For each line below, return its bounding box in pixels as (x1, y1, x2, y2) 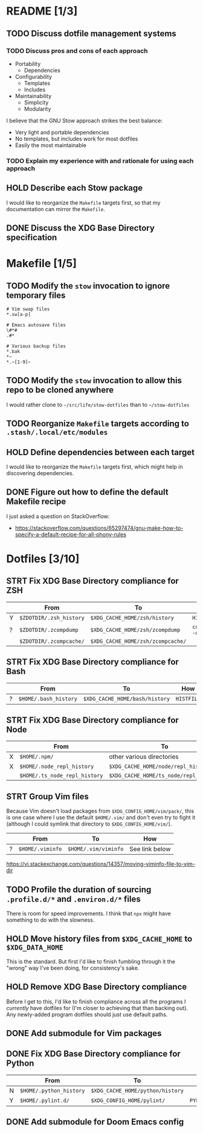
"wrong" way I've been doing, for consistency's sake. (6, 964, 140, 971)
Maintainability (14, 92, 52, 99)
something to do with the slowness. (6, 916, 95, 924)
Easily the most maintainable (14, 141, 86, 149)
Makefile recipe (6, 496, 66, 507)
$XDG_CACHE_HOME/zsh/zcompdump (90, 626, 181, 633)
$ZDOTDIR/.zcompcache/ (19, 637, 85, 645)
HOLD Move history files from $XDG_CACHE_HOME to (6, 934, 193, 944)
